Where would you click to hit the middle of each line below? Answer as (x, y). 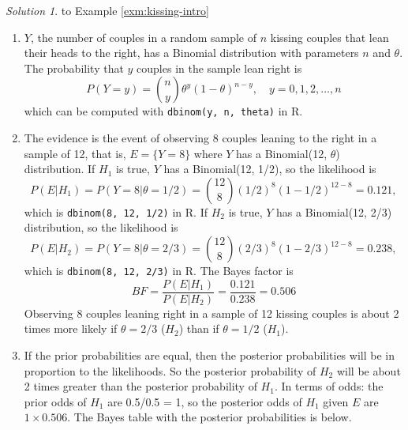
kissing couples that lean (329, 37)
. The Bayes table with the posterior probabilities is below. (210, 417)
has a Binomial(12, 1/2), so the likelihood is (270, 169)
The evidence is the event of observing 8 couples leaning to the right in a (200, 138)
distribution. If (60, 169)
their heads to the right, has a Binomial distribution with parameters (191, 53)
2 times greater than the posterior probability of (140, 386)
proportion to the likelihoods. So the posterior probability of (170, 370)
